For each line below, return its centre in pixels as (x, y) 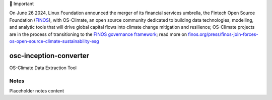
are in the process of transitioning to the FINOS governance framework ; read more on (98, 34)
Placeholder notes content (37, 91)
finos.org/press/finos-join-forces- (223, 34)
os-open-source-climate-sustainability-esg (54, 41)
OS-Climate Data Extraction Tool (43, 68)
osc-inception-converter (49, 56)
